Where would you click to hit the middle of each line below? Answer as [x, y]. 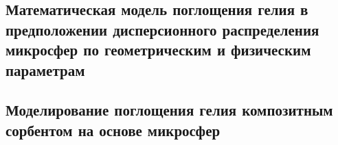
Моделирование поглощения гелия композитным [169, 110]
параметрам [45, 69]
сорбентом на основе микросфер [113, 130]
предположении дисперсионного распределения [162, 29]
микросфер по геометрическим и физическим [158, 50]
